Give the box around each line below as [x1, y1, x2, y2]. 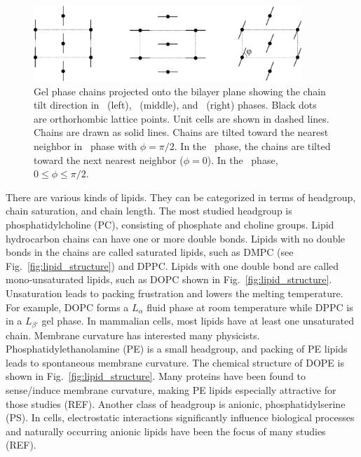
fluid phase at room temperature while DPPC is [147, 299, 353, 314]
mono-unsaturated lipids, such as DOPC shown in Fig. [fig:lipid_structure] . [6, 272, 332, 287]
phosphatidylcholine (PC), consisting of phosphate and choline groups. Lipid [6, 217, 334, 231]
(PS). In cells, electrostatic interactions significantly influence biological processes [6, 410, 355, 425]
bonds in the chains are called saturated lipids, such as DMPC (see [6, 245, 294, 259]
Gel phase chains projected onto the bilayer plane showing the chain [34, 83, 326, 98]
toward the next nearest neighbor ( [34, 152, 184, 167]
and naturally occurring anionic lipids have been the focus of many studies [6, 423, 326, 438]
